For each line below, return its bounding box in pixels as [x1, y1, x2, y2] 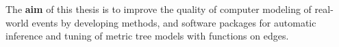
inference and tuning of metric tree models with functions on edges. [5, 29, 289, 43]
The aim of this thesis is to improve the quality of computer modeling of [5, 2, 312, 16]
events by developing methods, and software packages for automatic [32, 15, 316, 29]
